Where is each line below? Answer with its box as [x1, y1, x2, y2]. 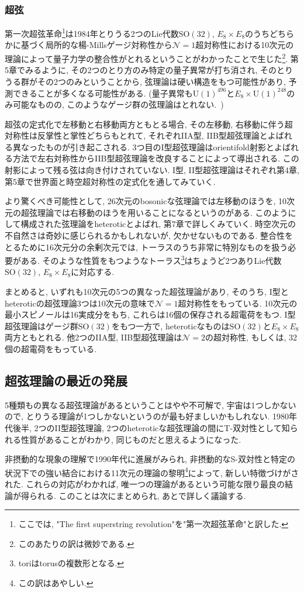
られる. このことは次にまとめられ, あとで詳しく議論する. [29, 489, 246, 501]
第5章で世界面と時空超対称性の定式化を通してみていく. [5, 175, 216, 187]
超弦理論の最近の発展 [5, 371, 127, 390]
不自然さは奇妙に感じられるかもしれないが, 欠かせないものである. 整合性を [5, 229, 293, 242]
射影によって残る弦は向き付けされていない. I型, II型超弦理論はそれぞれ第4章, [5, 164, 300, 176]
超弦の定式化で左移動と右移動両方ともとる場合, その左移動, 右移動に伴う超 [5, 118, 293, 130]
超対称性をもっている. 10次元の [178, 297, 298, 309]
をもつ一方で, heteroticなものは [111, 319, 230, 332]
